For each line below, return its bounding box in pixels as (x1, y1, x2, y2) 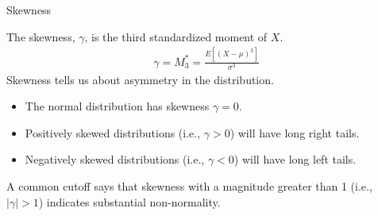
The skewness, (6, 28, 75, 44)
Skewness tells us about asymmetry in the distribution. (6, 71, 274, 87)
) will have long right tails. (229, 124, 360, 141)
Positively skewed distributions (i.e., (25, 124, 201, 141)
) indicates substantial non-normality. (38, 193, 221, 210)
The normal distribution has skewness (25, 98, 210, 114)
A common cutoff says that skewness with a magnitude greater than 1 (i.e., (6, 178, 372, 195)
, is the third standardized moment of (84, 28, 268, 44)
